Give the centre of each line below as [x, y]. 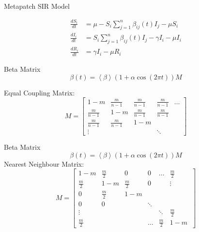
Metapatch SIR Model [37, 6]
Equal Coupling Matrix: [39, 92]
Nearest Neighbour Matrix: [44, 163]
